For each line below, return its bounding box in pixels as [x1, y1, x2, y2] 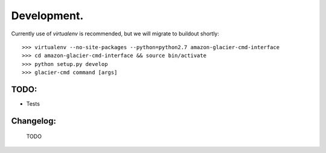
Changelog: [11, 116, 57, 126]
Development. [11, 9, 84, 22]
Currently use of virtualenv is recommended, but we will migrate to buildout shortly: [11, 30, 220, 37]
